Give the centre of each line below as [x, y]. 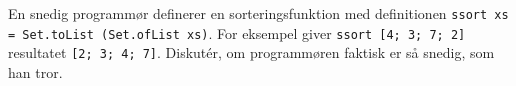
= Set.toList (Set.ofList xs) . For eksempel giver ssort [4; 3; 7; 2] [237, 32]
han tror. [35, 71]
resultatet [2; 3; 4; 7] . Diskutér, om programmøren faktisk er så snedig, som [251, 52]
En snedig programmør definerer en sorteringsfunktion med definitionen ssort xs [258, 13]
